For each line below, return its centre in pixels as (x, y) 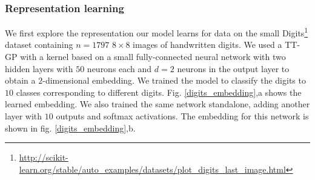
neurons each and (119, 68)
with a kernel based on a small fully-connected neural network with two (153, 57)
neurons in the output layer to (233, 68)
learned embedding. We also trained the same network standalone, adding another (157, 104)
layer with (24, 116)
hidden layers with (39, 68)
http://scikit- (44, 157)
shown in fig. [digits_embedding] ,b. (70, 128)
